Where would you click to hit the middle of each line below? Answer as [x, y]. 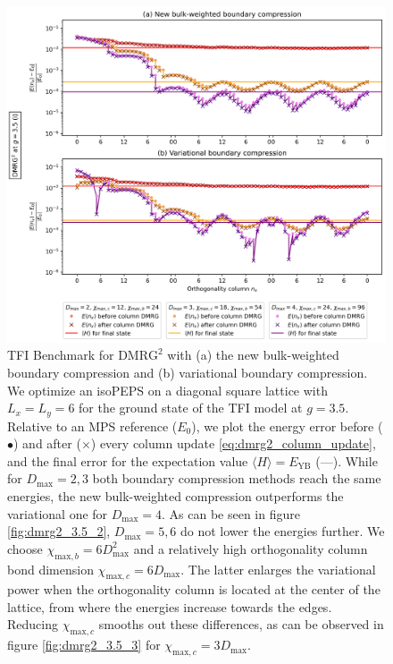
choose [25, 548]
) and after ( [47, 443]
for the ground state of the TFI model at [191, 408]
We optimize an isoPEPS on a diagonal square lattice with [167, 390]
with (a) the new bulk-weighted [253, 355]
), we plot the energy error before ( [287, 426]
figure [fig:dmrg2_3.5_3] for [84, 645]
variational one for [58, 513]
